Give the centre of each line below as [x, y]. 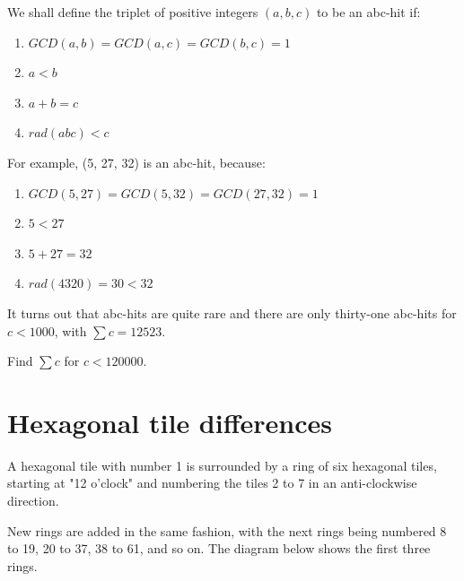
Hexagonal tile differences [170, 422]
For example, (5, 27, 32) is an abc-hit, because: [136, 162]
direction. [33, 501]
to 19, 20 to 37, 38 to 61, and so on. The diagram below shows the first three [219, 548]
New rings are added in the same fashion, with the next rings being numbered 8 [227, 530]
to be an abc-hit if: [368, 12]
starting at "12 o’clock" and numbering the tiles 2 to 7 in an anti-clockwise [212, 483]
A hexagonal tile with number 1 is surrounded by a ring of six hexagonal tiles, [222, 465]
